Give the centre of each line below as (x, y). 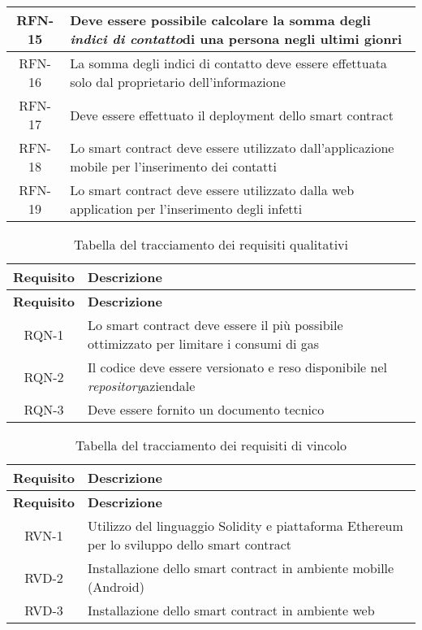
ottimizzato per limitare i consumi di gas (204, 343)
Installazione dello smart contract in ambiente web (231, 610)
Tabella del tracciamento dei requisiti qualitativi (211, 244)
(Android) (116, 587)
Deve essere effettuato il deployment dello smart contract (232, 115)
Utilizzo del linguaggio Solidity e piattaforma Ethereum (245, 526)
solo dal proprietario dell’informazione (178, 82)
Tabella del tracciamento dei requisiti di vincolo (211, 445)
